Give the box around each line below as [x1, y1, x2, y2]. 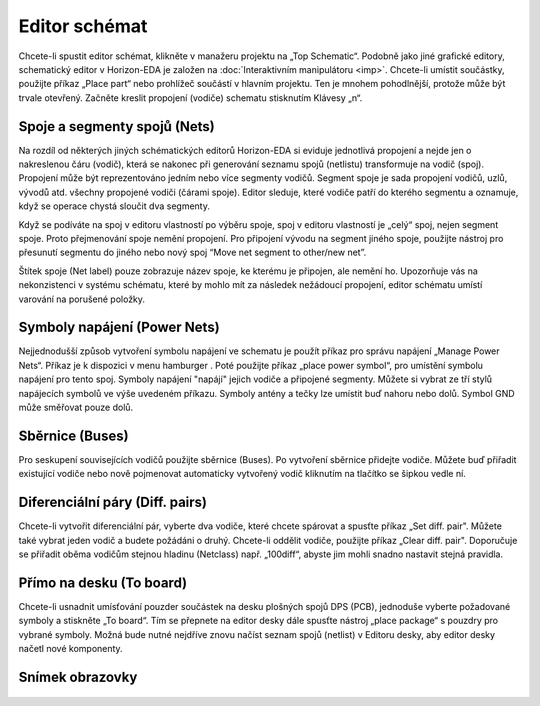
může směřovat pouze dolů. [18, 401, 134, 413]
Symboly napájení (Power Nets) [18, 319, 220, 336]
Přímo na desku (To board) [18, 574, 188, 591]
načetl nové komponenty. [18, 643, 124, 655]
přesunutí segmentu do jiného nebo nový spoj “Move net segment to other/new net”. [18, 246, 367, 259]
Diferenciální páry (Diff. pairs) [18, 494, 208, 511]
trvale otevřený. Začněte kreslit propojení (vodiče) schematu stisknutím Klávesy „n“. [18, 91, 363, 104]
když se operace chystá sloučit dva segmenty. [18, 200, 210, 212]
